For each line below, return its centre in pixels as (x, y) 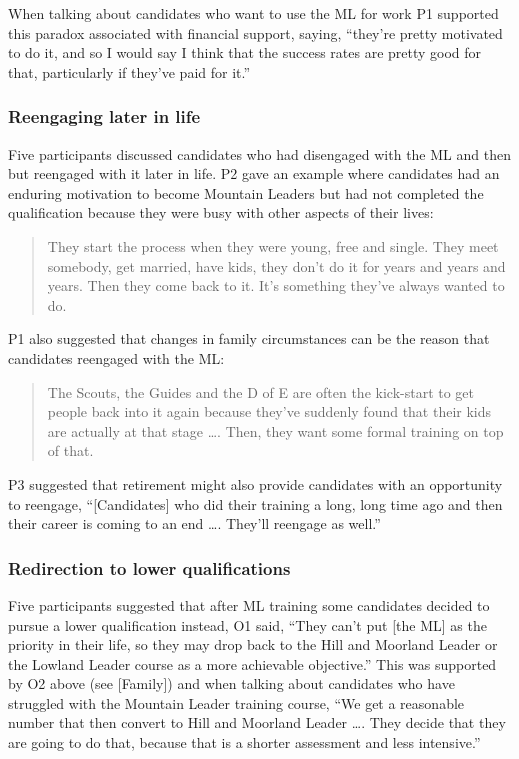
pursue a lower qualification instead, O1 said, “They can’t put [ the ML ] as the (247, 624)
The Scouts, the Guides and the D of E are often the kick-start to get (261, 391)
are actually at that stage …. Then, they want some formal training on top (275, 430)
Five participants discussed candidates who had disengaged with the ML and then (259, 153)
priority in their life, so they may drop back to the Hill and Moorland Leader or (253, 644)
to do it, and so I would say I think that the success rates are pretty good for (245, 52)
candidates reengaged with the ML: (116, 357)
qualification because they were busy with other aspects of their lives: (221, 212)
